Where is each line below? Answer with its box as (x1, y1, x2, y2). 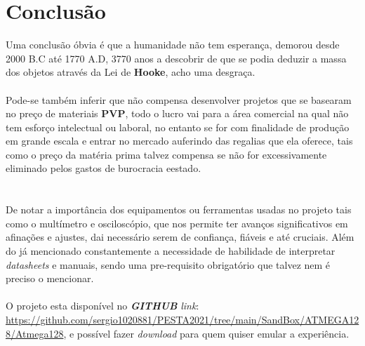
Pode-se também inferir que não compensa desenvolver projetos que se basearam (6, 92, 352, 107)
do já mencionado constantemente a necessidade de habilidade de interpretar (6, 244, 336, 258)
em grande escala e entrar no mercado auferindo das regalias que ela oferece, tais (6, 133, 353, 148)
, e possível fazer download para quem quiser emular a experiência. (63, 326, 350, 340)
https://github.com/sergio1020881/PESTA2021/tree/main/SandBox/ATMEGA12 (6, 312, 359, 326)
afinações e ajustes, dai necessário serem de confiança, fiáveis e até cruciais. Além (6, 229, 354, 244)
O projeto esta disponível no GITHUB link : (6, 298, 199, 313)
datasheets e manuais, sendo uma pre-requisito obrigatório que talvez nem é (6, 257, 331, 272)
